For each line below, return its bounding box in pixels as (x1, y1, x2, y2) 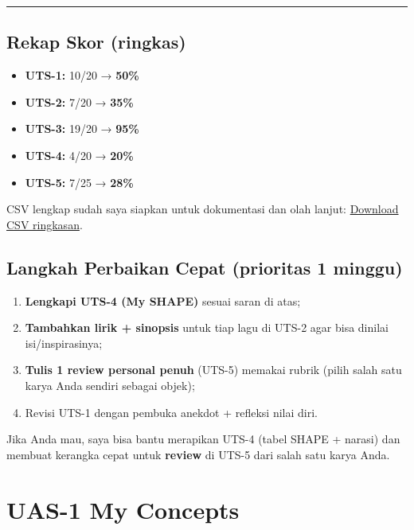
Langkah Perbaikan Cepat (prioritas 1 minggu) (6, 255, 403, 279)
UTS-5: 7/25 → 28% (25, 173, 134, 190)
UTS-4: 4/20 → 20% (25, 146, 134, 163)
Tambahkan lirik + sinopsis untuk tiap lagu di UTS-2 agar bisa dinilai (25, 319, 389, 336)
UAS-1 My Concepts (6, 493, 240, 525)
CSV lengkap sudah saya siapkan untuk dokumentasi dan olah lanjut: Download (6, 201, 399, 217)
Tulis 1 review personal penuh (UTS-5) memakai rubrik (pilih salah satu (25, 361, 402, 378)
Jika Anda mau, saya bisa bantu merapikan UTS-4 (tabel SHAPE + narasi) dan (6, 431, 400, 447)
